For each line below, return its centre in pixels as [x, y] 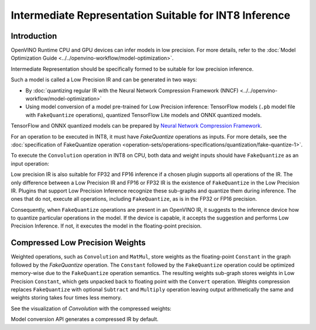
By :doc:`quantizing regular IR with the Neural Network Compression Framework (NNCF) [132, 90]
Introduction [34, 36]
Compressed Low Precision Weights [78, 243]
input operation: [30, 163]
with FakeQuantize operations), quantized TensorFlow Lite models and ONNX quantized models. [144, 115]
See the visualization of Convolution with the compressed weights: [91, 308]
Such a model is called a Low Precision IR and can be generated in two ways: [104, 80]
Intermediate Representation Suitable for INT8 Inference [151, 15]
